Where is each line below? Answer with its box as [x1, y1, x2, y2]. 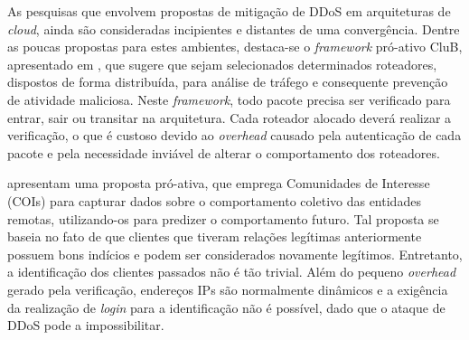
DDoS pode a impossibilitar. [7, 316, 164, 335]
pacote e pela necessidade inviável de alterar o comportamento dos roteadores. [7, 143, 440, 162]
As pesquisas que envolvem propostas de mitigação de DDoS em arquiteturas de [7, 2, 451, 20]
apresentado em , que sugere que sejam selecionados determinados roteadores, [7, 54, 437, 73]
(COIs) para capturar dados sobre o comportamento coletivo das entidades [7, 191, 421, 210]
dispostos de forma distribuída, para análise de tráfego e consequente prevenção [7, 72, 448, 91]
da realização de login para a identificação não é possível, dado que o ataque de [7, 297, 446, 316]
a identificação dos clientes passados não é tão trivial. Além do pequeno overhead [7, 262, 456, 281]
